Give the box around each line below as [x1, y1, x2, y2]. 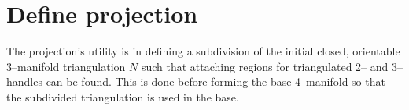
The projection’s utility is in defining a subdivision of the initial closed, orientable [6, 43, 400, 59]
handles [6, 73, 42, 90]
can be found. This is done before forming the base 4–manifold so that [46, 73, 385, 90]
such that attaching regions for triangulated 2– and [141, 58, 389, 74]
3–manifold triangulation [6, 58, 126, 74]
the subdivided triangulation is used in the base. [6, 88, 239, 105]
